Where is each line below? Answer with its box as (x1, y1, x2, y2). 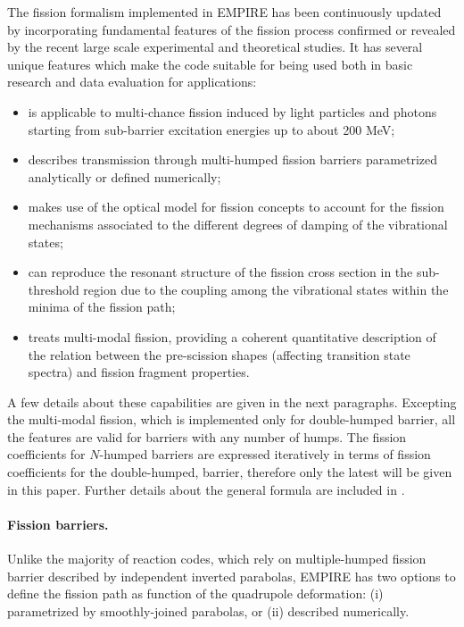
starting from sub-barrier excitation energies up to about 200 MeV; (28, 120, 395, 138)
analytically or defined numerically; (28, 167, 221, 186)
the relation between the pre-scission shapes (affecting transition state (28, 345, 410, 364)
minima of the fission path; (28, 297, 176, 316)
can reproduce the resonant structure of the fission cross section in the (28, 263, 413, 281)
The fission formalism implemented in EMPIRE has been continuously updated (7, 3, 442, 21)
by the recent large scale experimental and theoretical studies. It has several (7, 38, 423, 56)
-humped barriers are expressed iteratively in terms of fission (99, 445, 431, 464)
